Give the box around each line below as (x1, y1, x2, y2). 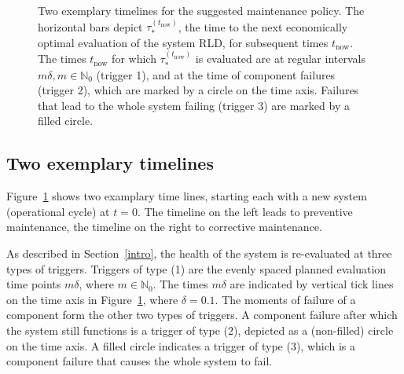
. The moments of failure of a (215, 291, 356, 307)
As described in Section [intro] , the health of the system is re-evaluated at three (6, 245, 392, 262)
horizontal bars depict (38, 18, 143, 35)
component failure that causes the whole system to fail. (6, 353, 273, 369)
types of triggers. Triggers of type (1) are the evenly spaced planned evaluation (6, 260, 387, 277)
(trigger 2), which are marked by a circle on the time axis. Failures (38, 82, 359, 98)
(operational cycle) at (6, 203, 110, 219)
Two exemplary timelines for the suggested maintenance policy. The (38, 2, 365, 18)
